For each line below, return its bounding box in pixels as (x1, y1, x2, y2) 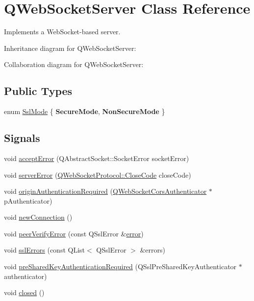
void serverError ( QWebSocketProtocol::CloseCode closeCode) (4, 169, 191, 180)
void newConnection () (4, 212, 73, 222)
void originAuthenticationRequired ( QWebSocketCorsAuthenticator (4, 186, 207, 196)
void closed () (4, 287, 45, 298)
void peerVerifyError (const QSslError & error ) (4, 228, 144, 238)
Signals (4, 130, 40, 145)
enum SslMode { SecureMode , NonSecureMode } (4, 106, 165, 116)
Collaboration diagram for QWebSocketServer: (4, 59, 144, 69)
